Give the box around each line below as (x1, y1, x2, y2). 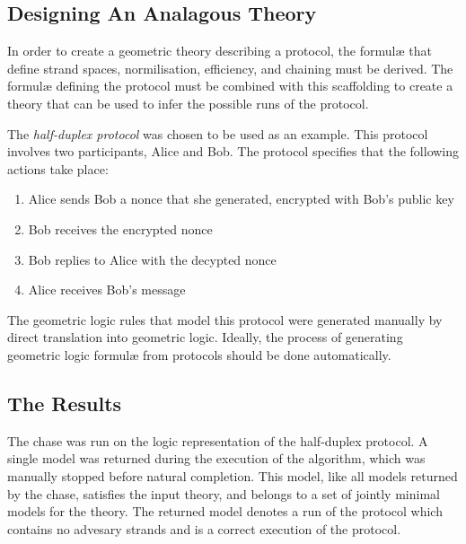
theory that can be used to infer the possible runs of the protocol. (7, 93, 369, 112)
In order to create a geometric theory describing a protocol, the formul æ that (7, 41, 432, 60)
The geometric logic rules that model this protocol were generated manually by (7, 310, 443, 329)
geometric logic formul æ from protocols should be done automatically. (7, 345, 391, 364)
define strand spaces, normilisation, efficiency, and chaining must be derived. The (7, 58, 453, 77)
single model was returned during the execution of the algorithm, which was (7, 449, 426, 468)
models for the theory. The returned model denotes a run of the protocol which (7, 502, 443, 521)
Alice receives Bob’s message (28, 280, 186, 299)
